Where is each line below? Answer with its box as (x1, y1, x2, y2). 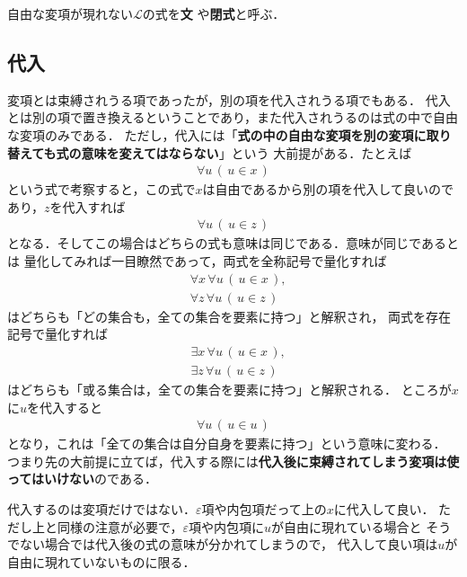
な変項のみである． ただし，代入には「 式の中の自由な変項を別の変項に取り (7, 125, 452, 144)
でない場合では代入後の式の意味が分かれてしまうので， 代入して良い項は (7, 535, 438, 554)
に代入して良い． (333, 499, 435, 518)
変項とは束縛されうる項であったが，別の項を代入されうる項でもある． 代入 (7, 90, 451, 109)
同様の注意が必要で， (57, 517, 183, 536)
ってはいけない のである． (7, 469, 157, 488)
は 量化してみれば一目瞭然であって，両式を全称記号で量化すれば (7, 252, 387, 271)
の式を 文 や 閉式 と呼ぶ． (142, 4, 286, 22)
